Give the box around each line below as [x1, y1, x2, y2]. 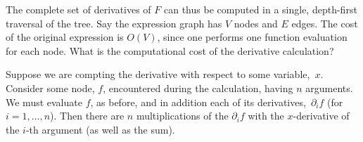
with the [248, 108, 284, 123]
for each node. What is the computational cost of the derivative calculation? [6, 43, 334, 58]
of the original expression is [6, 30, 124, 44]
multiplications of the [136, 108, 229, 123]
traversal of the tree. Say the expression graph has [6, 15, 222, 30]
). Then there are [50, 108, 125, 123]
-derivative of [293, 108, 350, 123]
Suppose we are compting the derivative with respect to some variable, [6, 67, 310, 82]
